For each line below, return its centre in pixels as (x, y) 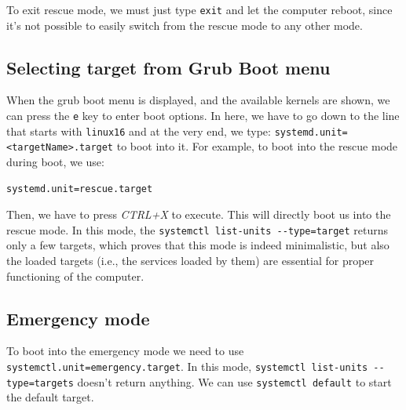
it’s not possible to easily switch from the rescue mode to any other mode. (185, 25)
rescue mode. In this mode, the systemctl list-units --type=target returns (198, 229)
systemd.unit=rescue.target (80, 189)
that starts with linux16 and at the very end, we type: (139, 131)
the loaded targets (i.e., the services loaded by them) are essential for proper (190, 261)
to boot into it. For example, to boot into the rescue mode (257, 146)
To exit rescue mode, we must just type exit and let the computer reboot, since (199, 9)
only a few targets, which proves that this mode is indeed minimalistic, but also (198, 245)
